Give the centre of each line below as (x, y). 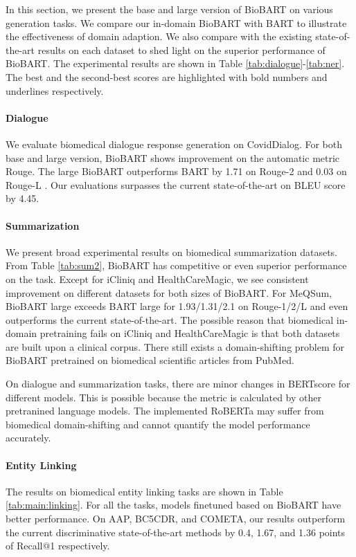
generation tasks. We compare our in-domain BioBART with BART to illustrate (176, 22)
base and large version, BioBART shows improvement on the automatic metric (173, 157)
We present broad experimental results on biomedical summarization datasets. (171, 252)
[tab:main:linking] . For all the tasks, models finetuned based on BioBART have (173, 505)
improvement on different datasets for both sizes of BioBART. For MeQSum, (169, 292)
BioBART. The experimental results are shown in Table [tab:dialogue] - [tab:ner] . (175, 63)
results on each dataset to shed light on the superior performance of (181, 49)
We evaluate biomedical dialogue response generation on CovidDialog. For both (174, 144)
